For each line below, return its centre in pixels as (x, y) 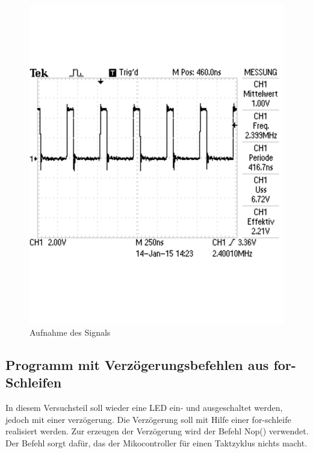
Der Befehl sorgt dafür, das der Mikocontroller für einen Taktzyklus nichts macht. (156, 442)
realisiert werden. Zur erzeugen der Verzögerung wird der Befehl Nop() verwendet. (157, 431)
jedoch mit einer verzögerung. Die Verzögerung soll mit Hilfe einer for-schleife (148, 419)
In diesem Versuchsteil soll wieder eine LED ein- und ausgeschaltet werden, (144, 407)
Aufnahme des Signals (70, 332)
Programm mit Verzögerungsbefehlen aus (137, 364)
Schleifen (34, 382)
